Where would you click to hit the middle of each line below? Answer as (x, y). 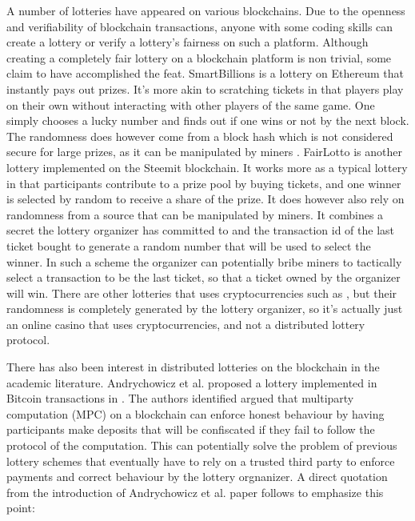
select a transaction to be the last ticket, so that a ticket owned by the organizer (204, 277)
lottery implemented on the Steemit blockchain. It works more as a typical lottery (207, 167)
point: (21, 508)
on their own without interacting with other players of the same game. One (191, 104)
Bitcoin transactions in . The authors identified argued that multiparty (180, 398)
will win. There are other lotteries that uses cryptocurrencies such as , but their (202, 293)
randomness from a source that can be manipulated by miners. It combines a (195, 214)
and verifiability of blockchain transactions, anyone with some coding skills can (200, 26)
